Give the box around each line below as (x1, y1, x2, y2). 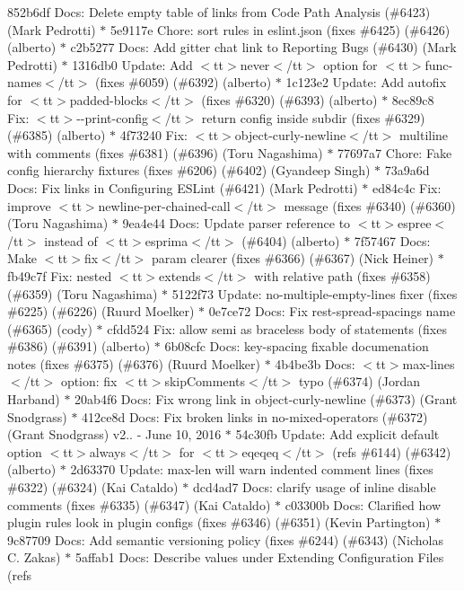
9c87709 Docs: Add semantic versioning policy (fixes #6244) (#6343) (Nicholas (7, 530, 443, 549)
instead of (44, 231, 98, 250)
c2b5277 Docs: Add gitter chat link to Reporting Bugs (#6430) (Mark (70, 38, 457, 57)
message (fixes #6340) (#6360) (284, 196, 456, 215)
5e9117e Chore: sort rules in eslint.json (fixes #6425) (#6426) (110, 20, 451, 39)
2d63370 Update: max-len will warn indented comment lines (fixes (70, 460, 433, 479)
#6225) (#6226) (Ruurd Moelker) (7, 302, 195, 321)
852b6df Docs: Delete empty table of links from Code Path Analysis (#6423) (7, 3, 431, 21)
